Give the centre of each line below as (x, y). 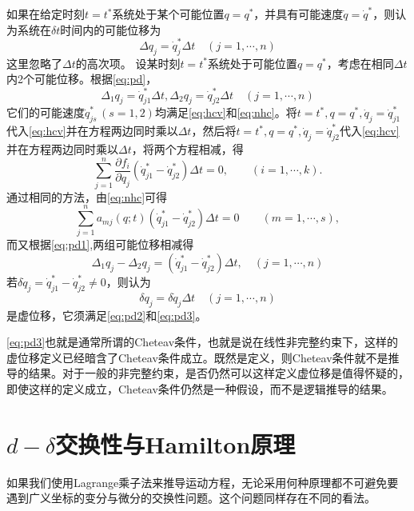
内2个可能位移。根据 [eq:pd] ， (82, 79)
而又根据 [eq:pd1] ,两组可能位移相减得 (100, 244)
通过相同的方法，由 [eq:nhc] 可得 (87, 196)
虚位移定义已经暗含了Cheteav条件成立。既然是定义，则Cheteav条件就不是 (197, 357)
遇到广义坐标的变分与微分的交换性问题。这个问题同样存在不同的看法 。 (191, 498)
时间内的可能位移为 (111, 29)
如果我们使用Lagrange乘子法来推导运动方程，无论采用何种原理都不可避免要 (203, 482)
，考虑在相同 (360, 63)
